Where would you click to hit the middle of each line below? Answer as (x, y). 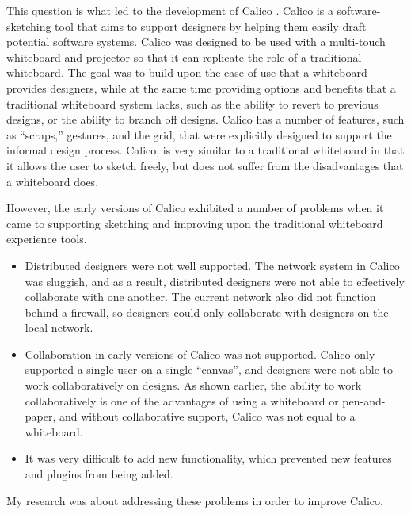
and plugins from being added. (99, 474)
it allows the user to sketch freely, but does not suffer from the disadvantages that (205, 165)
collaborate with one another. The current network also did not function (200, 297)
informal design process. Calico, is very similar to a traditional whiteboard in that (205, 150)
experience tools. (47, 239)
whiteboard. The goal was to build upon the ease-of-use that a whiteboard (187, 72)
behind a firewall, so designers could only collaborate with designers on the (207, 312)
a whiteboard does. (53, 181)
